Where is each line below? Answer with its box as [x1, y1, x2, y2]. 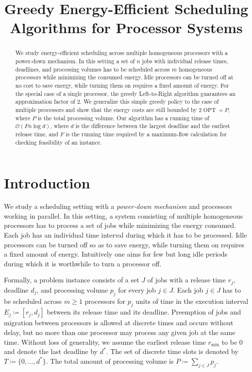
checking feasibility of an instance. [15, 138, 102, 146]
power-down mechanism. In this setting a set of [15, 57, 135, 65]
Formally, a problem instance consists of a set [4, 275, 139, 285]
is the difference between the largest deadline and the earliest [75, 122, 230, 130]
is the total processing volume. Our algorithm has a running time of [37, 113, 209, 122]
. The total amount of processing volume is [46, 355, 174, 366]
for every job [118, 284, 156, 295]
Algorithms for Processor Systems [10, 18, 243, 37]
